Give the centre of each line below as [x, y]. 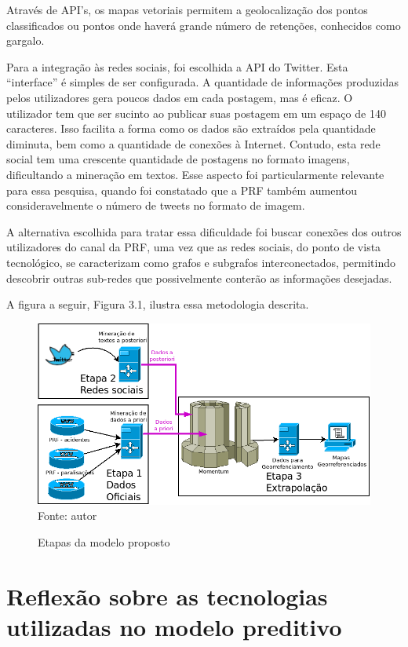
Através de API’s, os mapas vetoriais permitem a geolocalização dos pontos [187, 9]
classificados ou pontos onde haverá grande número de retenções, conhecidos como [204, 25]
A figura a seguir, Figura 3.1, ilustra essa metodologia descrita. [158, 304]
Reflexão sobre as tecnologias [167, 596]
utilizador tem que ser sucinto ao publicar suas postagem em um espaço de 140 [196, 113]
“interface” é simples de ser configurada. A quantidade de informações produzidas [202, 82]
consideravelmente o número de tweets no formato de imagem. [156, 205]
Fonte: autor [67, 515]
